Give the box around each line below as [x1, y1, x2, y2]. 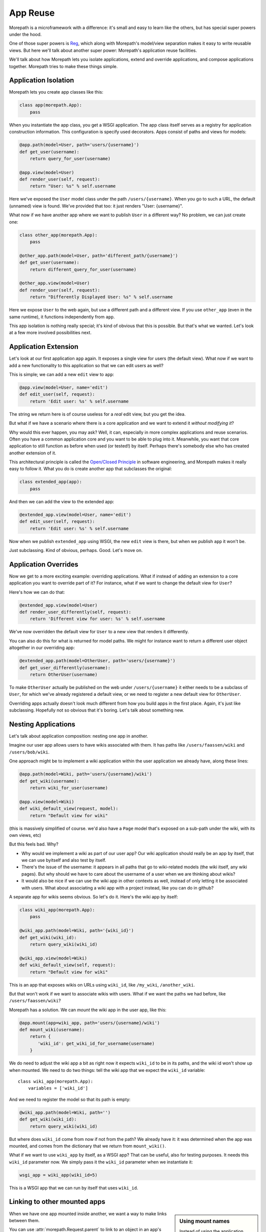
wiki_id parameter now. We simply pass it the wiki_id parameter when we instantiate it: [9, 1159, 193, 1165]
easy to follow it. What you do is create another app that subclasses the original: [9, 466, 172, 472]
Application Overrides [9, 560, 79, 569]
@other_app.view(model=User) [19, 280, 90, 286]
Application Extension [9, 342, 79, 351]
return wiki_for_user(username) [30, 785, 108, 790]
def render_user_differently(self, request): [19, 609, 132, 615]
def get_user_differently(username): [19, 665, 111, 670]
